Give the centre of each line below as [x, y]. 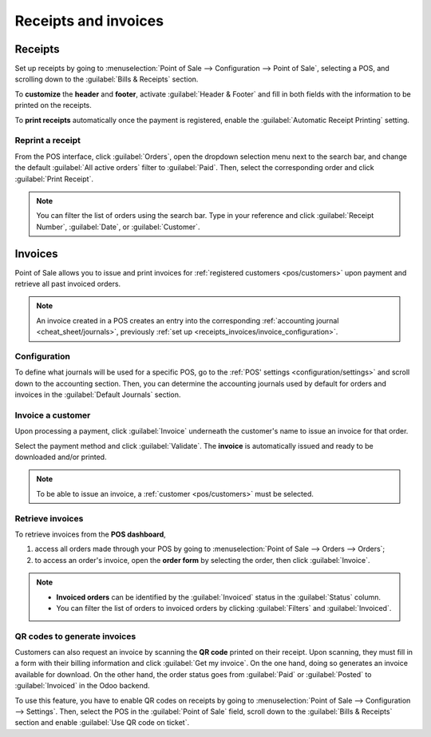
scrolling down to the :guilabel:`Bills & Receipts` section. [107, 79]
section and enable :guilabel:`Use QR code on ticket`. [102, 723]
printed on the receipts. [53, 105]
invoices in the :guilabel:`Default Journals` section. [98, 394]
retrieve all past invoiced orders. [68, 284]
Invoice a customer [53, 415]
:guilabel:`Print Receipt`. [54, 179]
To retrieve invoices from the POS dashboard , [91, 534]
